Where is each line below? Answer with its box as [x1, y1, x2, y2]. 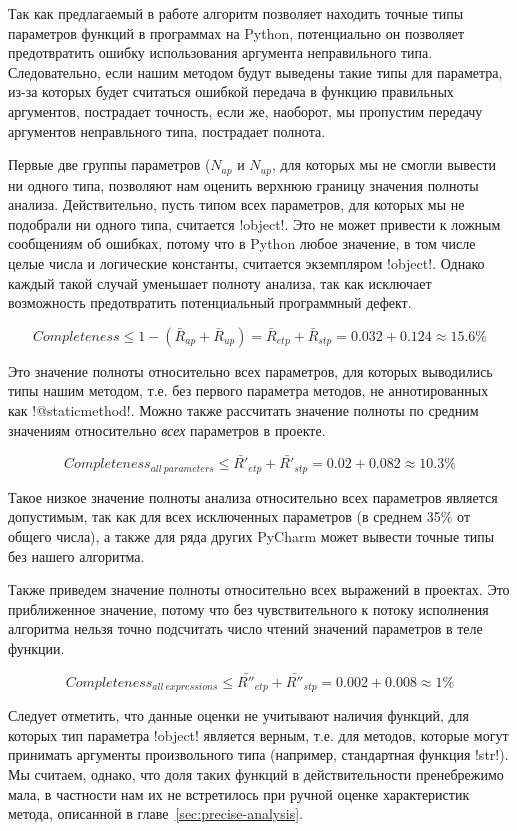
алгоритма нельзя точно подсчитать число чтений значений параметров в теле [8, 618, 483, 639]
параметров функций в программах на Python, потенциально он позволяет [8, 22, 465, 43]
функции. [8, 637, 65, 658]
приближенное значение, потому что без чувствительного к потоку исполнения [8, 598, 489, 619]
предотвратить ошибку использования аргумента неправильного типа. [8, 42, 433, 63]
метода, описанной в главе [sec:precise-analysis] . [8, 803, 303, 824]
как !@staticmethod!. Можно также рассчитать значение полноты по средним [8, 399, 479, 420]
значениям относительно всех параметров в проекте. [8, 419, 326, 440]
